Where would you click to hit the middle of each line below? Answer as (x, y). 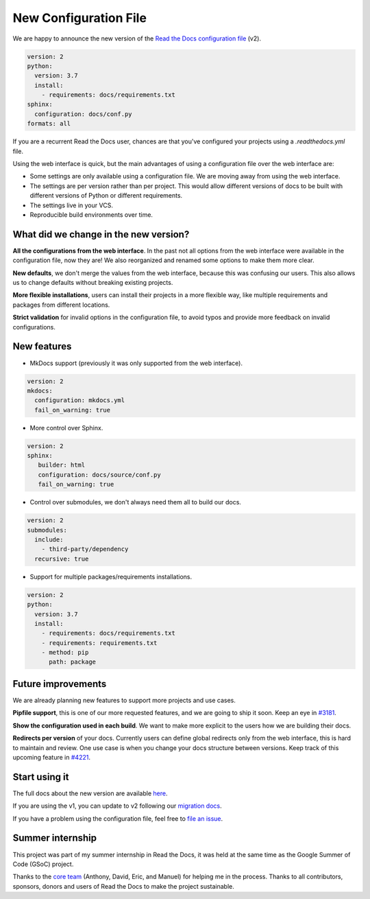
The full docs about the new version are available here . (90, 793)
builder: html (62, 465)
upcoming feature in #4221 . (51, 757)
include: (49, 539)
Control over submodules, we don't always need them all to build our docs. (135, 502)
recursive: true (62, 559)
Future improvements (60, 684)
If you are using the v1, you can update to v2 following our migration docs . (117, 806)
